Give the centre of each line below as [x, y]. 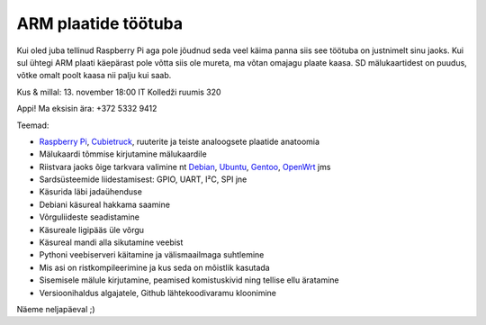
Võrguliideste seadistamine [89, 217]
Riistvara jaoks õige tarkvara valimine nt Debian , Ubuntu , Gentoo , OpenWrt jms [185, 167]
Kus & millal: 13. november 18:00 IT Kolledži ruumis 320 [119, 92]
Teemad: [33, 125]
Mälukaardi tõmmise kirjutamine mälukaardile [123, 154]
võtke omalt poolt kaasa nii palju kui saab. [94, 76]
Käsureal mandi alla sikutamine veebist [111, 242]
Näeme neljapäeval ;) [56, 309]
